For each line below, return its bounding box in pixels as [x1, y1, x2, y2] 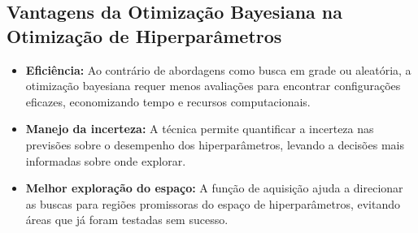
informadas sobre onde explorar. [25, 152, 186, 169]
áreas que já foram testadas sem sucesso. [25, 211, 229, 228]
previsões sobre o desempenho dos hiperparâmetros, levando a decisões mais [25, 136, 404, 153]
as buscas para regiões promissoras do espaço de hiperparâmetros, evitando [25, 195, 401, 212]
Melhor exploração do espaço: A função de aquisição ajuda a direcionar [25, 179, 403, 196]
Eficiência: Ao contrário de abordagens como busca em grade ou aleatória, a [25, 61, 411, 78]
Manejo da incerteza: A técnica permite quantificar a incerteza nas [25, 120, 374, 137]
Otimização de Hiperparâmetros [7, 23, 282, 48]
